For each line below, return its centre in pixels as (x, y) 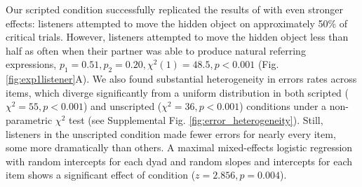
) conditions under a (283, 106)
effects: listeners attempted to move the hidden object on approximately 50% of (177, 23)
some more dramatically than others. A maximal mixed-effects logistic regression (179, 147)
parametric (29, 119)
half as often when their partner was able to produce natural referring (156, 50)
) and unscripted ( (122, 106)
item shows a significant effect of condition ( (101, 175)
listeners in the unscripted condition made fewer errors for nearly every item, (171, 133)
